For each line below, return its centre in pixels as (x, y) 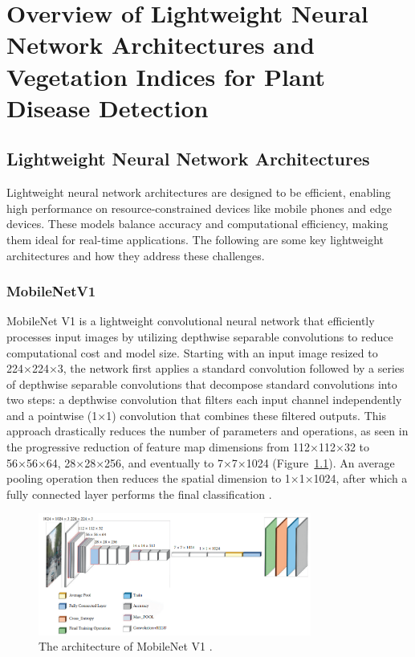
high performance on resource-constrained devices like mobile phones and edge (199, 208)
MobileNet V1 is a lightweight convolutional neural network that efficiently (191, 321)
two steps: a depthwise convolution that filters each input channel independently (204, 400)
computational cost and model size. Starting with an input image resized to (192, 352)
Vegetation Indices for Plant (166, 76)
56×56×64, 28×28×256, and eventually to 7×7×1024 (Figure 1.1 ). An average (201, 462)
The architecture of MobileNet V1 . (126, 646)
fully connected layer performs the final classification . (139, 494)
